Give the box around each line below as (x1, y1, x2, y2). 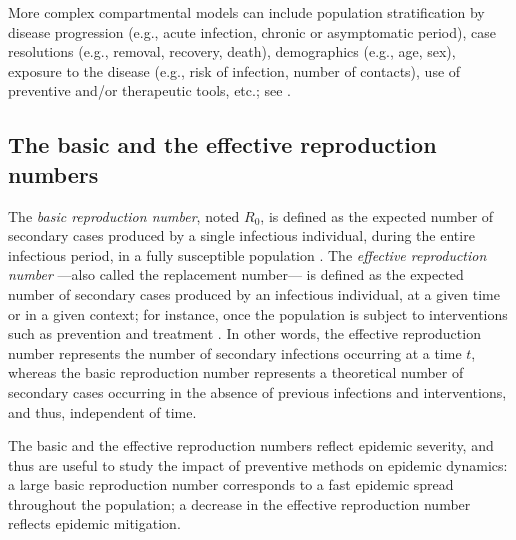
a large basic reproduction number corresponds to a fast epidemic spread (8, 474, 454, 495)
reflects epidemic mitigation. (8, 513, 181, 534)
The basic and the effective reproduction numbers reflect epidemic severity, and (8, 435, 494, 456)
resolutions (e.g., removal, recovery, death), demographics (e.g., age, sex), (8, 41, 456, 62)
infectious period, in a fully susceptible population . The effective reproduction (8, 244, 487, 265)
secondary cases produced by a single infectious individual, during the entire (8, 225, 475, 246)
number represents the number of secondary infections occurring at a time (8, 342, 462, 363)
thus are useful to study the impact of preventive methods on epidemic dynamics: (8, 454, 508, 475)
